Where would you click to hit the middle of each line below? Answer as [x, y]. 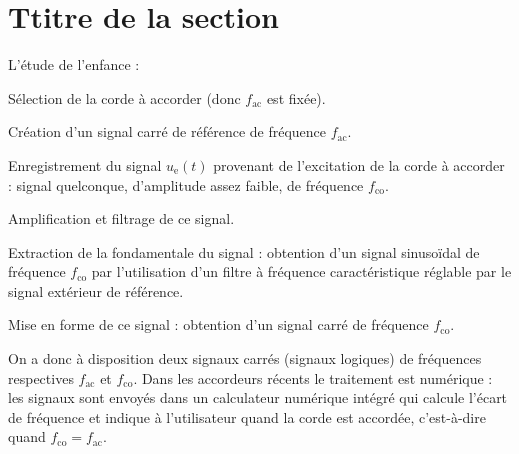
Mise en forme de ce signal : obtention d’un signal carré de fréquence [218, 324]
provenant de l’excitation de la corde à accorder [359, 164]
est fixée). [296, 97]
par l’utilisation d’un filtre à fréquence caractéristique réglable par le [301, 271]
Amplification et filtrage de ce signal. [121, 218]
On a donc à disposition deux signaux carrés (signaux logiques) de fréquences [245, 358]
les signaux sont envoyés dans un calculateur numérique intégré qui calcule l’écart [258, 397]
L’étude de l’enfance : [74, 64]
